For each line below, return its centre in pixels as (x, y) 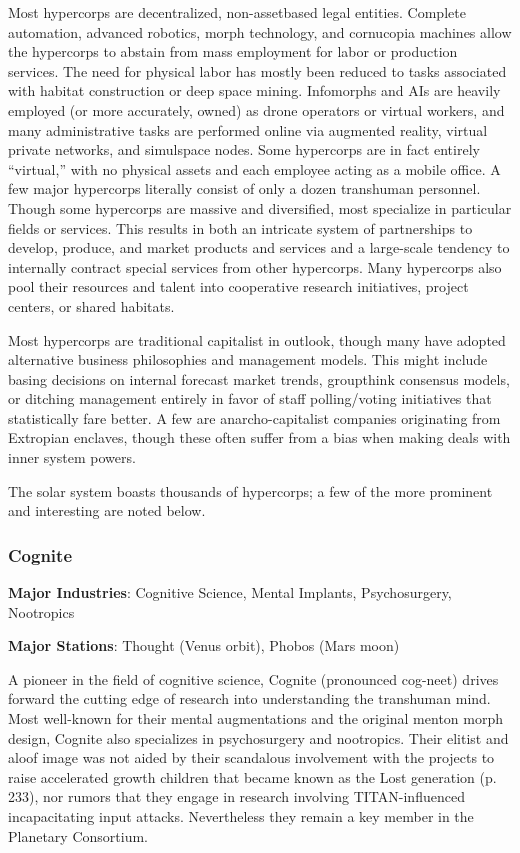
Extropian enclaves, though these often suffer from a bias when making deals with (259, 437)
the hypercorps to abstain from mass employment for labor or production (233, 51)
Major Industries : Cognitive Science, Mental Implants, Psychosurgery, (230, 592)
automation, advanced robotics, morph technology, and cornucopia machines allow (260, 31)
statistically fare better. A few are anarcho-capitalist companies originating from (254, 417)
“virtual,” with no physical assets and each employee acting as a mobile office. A (254, 168)
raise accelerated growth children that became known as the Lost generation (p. (252, 776)
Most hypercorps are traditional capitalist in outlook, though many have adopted (257, 339)
